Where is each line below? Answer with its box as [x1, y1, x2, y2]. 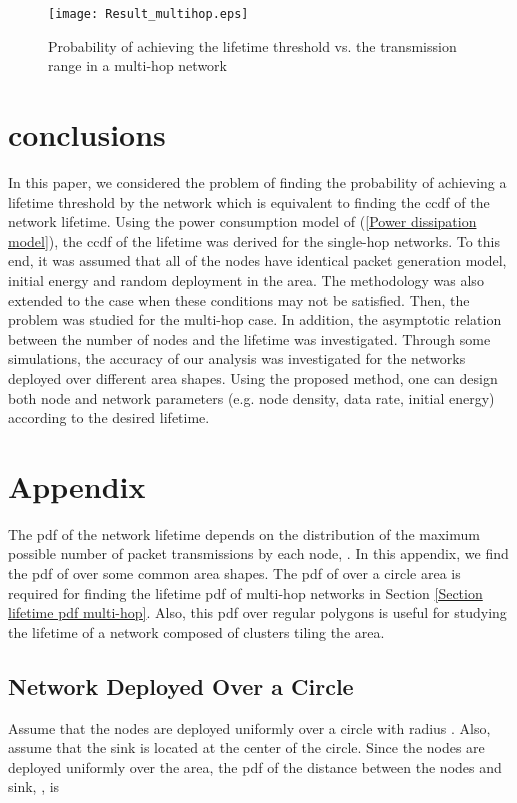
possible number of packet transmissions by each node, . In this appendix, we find [8, 543, 509, 564]
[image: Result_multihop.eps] [48, 7, 249, 21]
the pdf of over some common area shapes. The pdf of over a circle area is [8, 563, 461, 583]
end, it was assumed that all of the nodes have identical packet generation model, [8, 250, 507, 271]
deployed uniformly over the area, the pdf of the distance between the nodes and [8, 756, 502, 777]
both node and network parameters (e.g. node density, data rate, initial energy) [8, 387, 495, 408]
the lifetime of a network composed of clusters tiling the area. [8, 621, 385, 642]
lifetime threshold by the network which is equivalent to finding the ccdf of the [8, 191, 490, 212]
